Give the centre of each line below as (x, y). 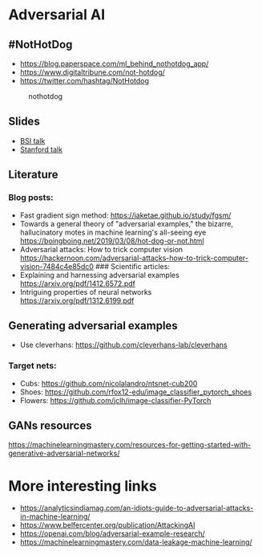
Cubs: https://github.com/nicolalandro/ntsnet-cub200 (109, 383)
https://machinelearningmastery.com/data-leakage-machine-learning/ (136, 542)
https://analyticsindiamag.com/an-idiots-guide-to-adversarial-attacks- (137, 508)
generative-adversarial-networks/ (64, 453)
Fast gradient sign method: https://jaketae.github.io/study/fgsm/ (125, 215)
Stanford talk (41, 149)
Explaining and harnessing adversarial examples (100, 275)
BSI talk (32, 141)
